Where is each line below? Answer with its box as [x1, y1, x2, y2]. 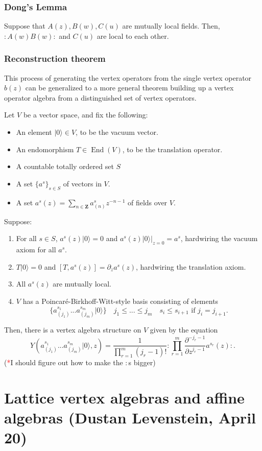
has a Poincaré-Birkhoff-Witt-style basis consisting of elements [22, 295, 219, 306]
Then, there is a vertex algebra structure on [4, 324, 141, 335]
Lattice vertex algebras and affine [4, 387, 245, 408]
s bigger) [128, 357, 156, 368]
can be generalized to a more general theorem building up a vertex [25, 82, 234, 93]
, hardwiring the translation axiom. [135, 261, 246, 272]
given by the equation [150, 324, 218, 335]
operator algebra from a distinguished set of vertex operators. [4, 92, 197, 103]
